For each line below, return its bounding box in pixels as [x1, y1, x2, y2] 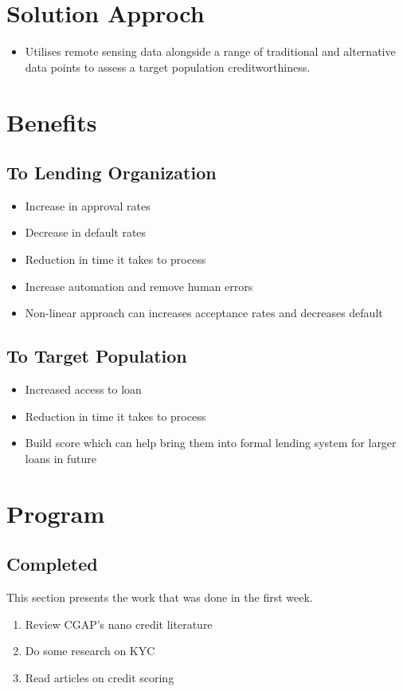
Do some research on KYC [25, 642, 155, 659]
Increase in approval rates [25, 197, 151, 214]
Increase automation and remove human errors [25, 277, 253, 294]
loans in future [25, 450, 96, 466]
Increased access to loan [25, 381, 142, 398]
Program [6, 497, 105, 529]
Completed [6, 552, 98, 576]
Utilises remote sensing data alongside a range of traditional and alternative [25, 43, 396, 60]
